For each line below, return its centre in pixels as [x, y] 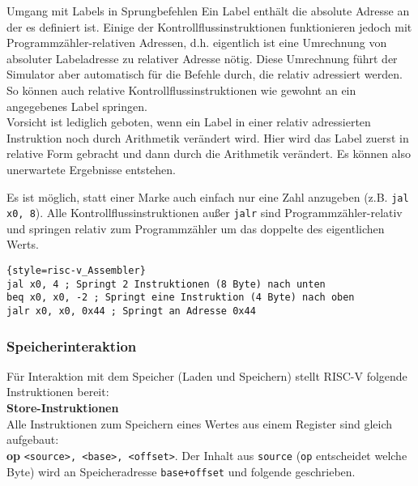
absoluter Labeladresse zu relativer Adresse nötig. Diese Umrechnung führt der [202, 58]
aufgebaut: [33, 439]
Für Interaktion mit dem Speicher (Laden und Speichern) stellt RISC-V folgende [207, 375]
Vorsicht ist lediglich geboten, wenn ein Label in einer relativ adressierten [189, 122]
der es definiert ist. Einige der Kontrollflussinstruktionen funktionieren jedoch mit [209, 26]
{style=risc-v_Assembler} [76, 271]
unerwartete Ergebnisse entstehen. [91, 169]
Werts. [23, 244]
